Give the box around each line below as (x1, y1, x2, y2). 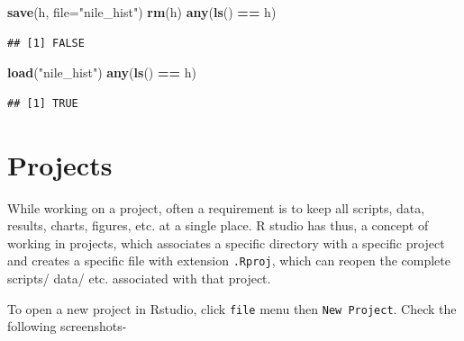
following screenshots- (7, 317, 127, 336)
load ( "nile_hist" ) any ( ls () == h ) (7, 63, 196, 82)
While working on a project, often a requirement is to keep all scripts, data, (7, 198, 425, 217)
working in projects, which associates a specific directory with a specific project (7, 233, 445, 252)
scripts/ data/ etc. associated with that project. (7, 268, 271, 287)
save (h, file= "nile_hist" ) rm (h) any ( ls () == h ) (7, 3, 277, 21)
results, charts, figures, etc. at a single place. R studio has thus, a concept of (7, 216, 429, 235)
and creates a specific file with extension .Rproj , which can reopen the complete (7, 251, 450, 270)
